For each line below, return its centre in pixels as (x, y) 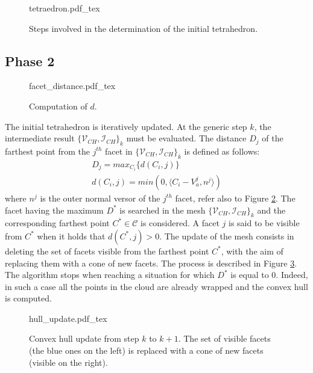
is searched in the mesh (163, 210)
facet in (119, 151)
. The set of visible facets (224, 338)
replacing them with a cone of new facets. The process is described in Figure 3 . (151, 263)
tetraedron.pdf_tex (65, 8)
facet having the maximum (54, 210)
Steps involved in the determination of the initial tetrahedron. (144, 28)
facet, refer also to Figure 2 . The (235, 198)
